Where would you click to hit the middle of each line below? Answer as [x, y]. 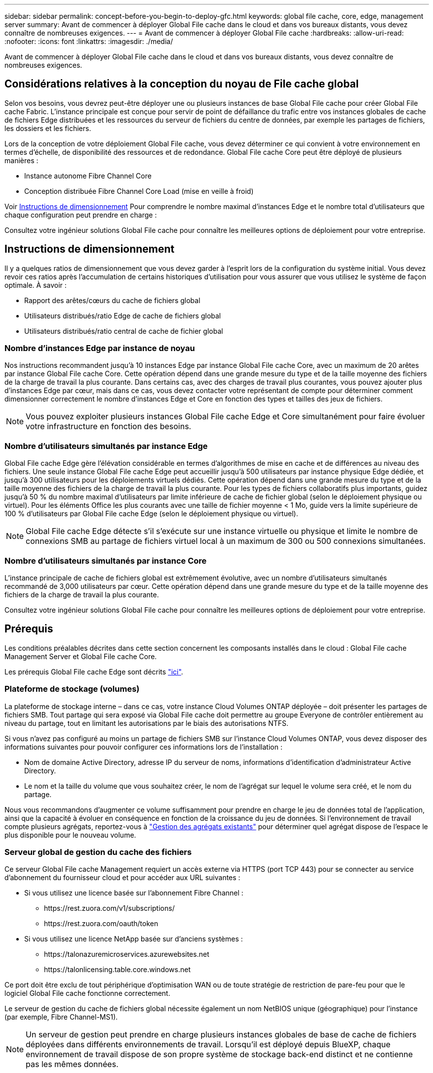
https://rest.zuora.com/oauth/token [101, 924]
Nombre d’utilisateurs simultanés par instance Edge [106, 446]
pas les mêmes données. [72, 1064]
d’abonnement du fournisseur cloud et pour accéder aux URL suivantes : [122, 878]
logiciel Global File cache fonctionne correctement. [87, 993]
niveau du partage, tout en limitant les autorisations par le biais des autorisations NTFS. [147, 723]
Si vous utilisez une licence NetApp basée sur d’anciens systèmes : [134, 939]
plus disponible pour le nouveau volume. [70, 835]
